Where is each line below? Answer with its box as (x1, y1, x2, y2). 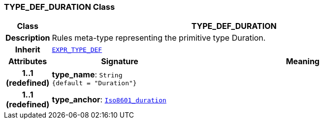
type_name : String (52, 69, 123, 79)
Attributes (8, 56, 47, 67)
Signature (101, 56, 138, 67)
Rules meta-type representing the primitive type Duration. (52, 33, 266, 43)
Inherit (15, 45, 40, 55)
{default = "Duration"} (52, 79, 137, 87)
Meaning (286, 56, 320, 67)
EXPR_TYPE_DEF (52, 46, 102, 53)
